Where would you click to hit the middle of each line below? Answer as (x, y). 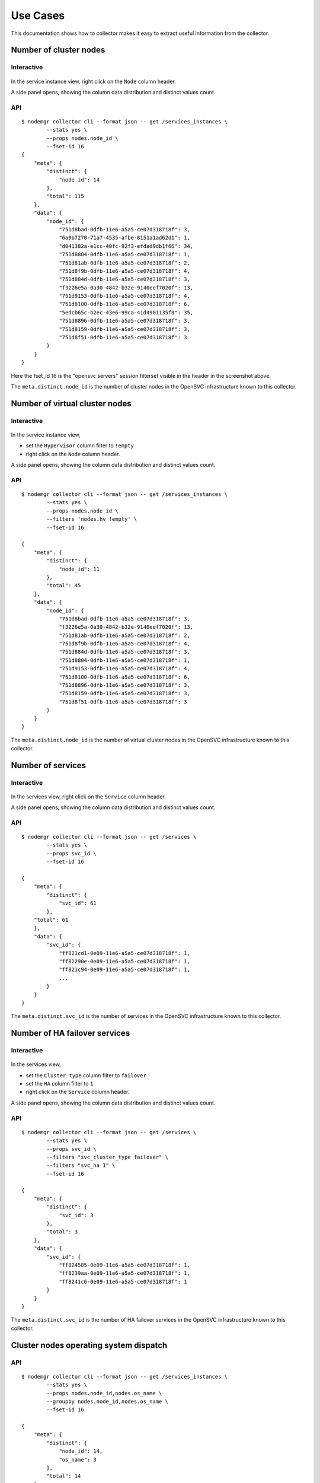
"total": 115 (65, 196)
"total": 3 (62, 1232)
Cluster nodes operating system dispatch (89, 1345)
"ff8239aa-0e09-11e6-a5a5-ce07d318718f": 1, (125, 1273)
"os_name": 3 (78, 1460)
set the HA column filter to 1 (60, 1084)
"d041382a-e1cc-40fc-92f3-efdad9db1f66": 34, (126, 246)
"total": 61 (51, 920)
